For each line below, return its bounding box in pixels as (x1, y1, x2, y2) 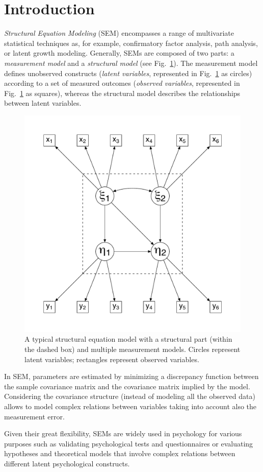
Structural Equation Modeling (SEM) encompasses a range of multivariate (4, 28, 234, 38)
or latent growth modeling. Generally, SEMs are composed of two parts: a (4, 48, 234, 58)
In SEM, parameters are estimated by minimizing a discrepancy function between (4, 371, 259, 382)
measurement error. (4, 411, 65, 421)
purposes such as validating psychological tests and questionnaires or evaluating (4, 438, 253, 449)
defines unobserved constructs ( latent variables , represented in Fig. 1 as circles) (4, 67, 252, 78)
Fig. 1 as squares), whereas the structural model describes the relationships (4, 87, 241, 98)
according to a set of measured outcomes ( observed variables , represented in (4, 78, 240, 88)
